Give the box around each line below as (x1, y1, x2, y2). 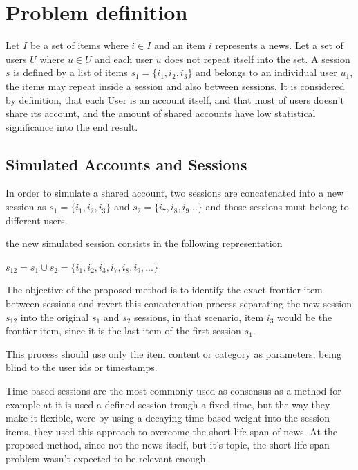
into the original (20, 309, 89, 324)
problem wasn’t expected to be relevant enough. (6, 451, 209, 465)
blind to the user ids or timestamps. (6, 360, 158, 374)
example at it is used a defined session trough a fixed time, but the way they (6, 397, 330, 411)
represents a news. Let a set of (215, 38, 343, 53)
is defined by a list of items (13, 65, 128, 80)
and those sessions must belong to (205, 199, 349, 214)
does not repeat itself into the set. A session (164, 51, 350, 66)
